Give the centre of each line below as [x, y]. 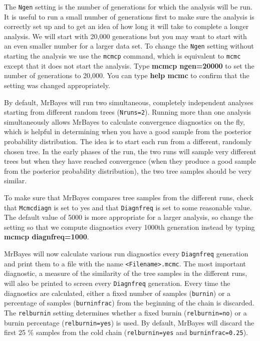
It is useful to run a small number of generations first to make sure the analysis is [129, 16]
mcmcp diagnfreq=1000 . [47, 237]
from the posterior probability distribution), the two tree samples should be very [128, 170]
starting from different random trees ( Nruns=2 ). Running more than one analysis [128, 112]
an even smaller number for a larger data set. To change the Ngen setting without [129, 46]
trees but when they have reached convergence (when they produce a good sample [130, 161]
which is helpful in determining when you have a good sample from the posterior [128, 131]
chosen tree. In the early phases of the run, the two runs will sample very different [130, 151]
